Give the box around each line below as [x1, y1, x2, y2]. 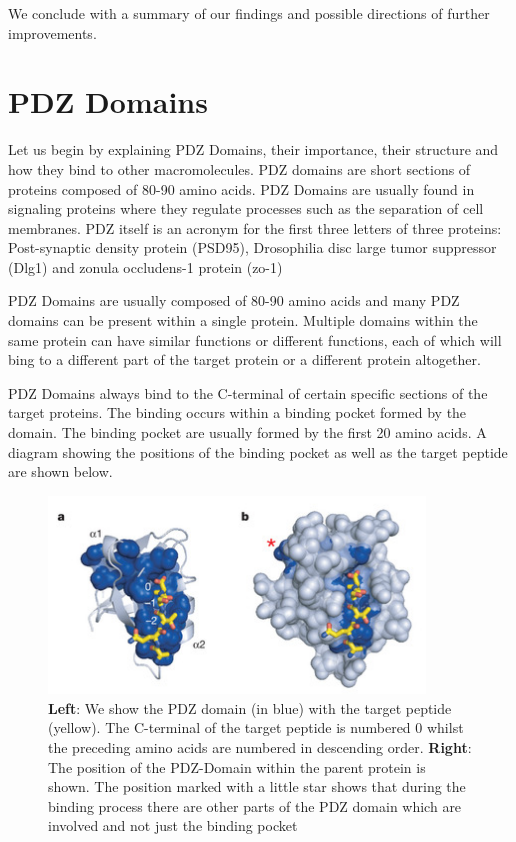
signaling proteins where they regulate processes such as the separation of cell [8, 198, 484, 219]
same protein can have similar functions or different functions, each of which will [8, 329, 502, 350]
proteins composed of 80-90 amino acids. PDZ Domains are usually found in [8, 178, 475, 199]
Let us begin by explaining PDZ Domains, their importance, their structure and [8, 139, 499, 160]
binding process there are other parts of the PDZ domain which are [48, 795, 462, 816]
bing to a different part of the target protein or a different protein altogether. [8, 349, 481, 370]
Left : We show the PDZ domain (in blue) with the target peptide [48, 697, 452, 718]
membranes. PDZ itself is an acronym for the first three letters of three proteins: [8, 217, 502, 238]
